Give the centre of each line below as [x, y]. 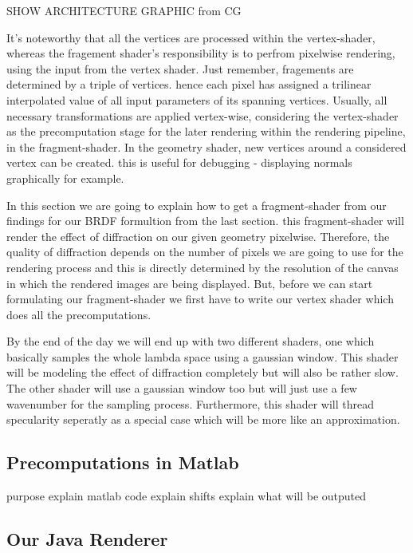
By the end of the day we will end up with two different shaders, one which [191, 341]
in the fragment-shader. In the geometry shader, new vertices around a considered [206, 146]
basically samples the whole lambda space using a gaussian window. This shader [203, 356]
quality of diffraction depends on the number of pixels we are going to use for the [205, 252]
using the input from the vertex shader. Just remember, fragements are [180, 68]
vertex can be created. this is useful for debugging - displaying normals [179, 162]
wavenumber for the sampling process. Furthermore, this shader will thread [190, 403]
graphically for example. [65, 178]
